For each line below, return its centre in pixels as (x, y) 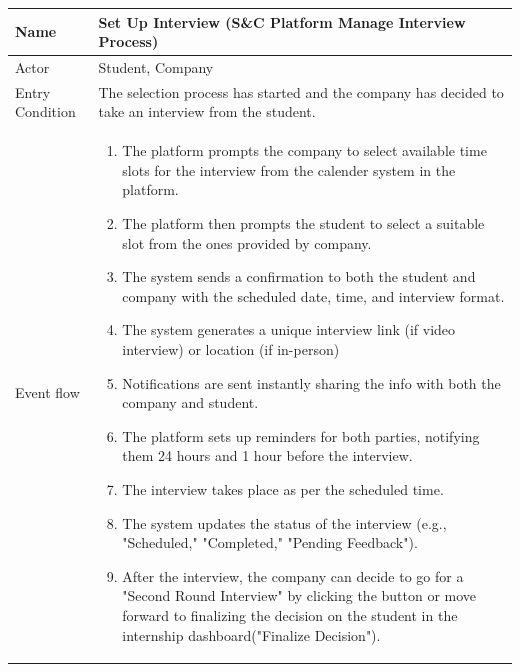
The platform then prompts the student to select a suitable (303, 223)
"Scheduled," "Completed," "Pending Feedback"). (270, 542)
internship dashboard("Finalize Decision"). (251, 634)
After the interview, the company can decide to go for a (293, 575)
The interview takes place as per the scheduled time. (283, 488)
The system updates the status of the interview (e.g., (284, 522)
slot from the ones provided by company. (247, 242)
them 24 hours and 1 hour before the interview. (267, 455)
